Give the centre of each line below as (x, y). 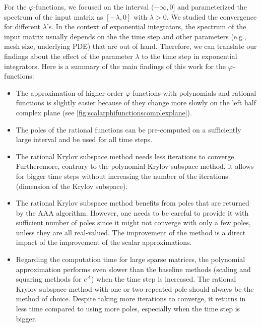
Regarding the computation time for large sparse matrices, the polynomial (130, 259)
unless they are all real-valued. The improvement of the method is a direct (131, 232)
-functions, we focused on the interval (91, 7)
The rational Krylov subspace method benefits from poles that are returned (133, 203)
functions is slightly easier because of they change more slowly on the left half (136, 103)
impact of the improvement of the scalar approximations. (104, 242)
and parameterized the (212, 7)
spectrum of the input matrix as (54, 16)
